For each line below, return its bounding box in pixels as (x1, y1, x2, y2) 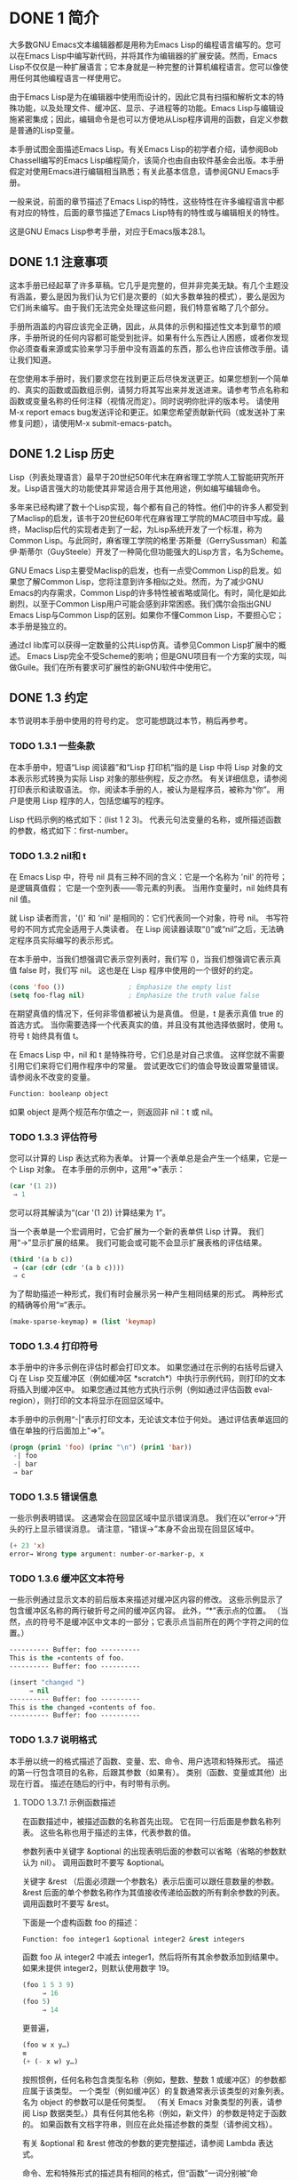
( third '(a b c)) (9, 1255, 74, 1264)
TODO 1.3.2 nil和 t (9, 849, 87, 862)
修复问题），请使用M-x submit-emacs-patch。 (9, 417, 177, 428)
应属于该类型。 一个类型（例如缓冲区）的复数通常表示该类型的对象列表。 (21, 2085, 289, 2096)
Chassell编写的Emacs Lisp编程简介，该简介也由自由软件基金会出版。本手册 (9, 155, 285, 165)
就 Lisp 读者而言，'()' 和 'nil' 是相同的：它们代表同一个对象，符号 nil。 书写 (9, 913, 281, 923)
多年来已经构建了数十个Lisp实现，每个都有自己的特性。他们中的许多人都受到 (9, 502, 289, 512)
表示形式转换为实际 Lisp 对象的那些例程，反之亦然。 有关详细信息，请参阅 (16, 773, 288, 784)
